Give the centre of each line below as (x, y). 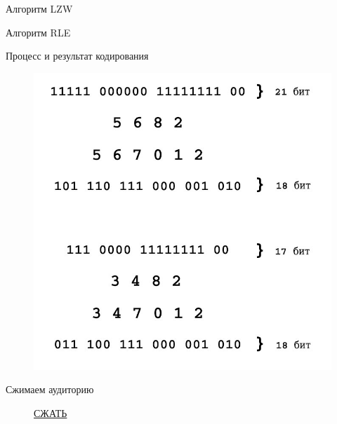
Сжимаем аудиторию (50, 389)
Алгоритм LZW (39, 8)
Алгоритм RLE (38, 32)
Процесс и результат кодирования (77, 56)
